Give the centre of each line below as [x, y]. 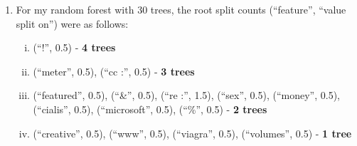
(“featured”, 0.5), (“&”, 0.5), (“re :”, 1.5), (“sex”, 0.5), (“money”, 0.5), [187, 95]
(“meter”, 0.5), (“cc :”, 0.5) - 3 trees [114, 71]
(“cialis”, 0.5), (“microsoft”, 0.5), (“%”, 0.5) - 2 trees [150, 109]
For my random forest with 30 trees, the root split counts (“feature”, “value [181, 9]
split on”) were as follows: [72, 23]
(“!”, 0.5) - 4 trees [74, 47]
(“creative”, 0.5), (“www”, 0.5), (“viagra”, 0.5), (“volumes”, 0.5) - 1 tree [192, 133]
